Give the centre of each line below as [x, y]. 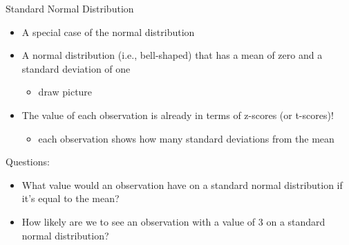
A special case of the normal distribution [108, 31]
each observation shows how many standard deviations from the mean [186, 138]
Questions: [28, 162]
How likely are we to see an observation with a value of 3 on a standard [173, 221]
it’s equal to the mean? [70, 198]
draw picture [65, 92]
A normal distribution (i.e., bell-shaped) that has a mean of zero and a [172, 55]
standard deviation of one [76, 68]
